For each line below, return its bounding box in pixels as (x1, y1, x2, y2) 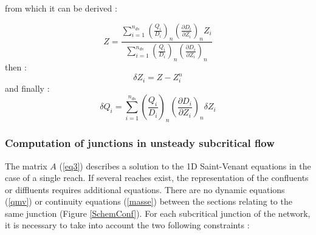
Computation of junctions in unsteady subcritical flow (5, 135, 275, 151)
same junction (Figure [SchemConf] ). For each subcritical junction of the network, (5, 206, 311, 219)
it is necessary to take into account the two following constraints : (5, 219, 250, 231)
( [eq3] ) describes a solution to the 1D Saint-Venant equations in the (59, 159, 311, 172)
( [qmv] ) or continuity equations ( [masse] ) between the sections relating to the (5, 195, 292, 208)
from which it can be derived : (5, 2, 117, 14)
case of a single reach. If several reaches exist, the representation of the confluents (5, 171, 309, 184)
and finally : (5, 81, 50, 94)
